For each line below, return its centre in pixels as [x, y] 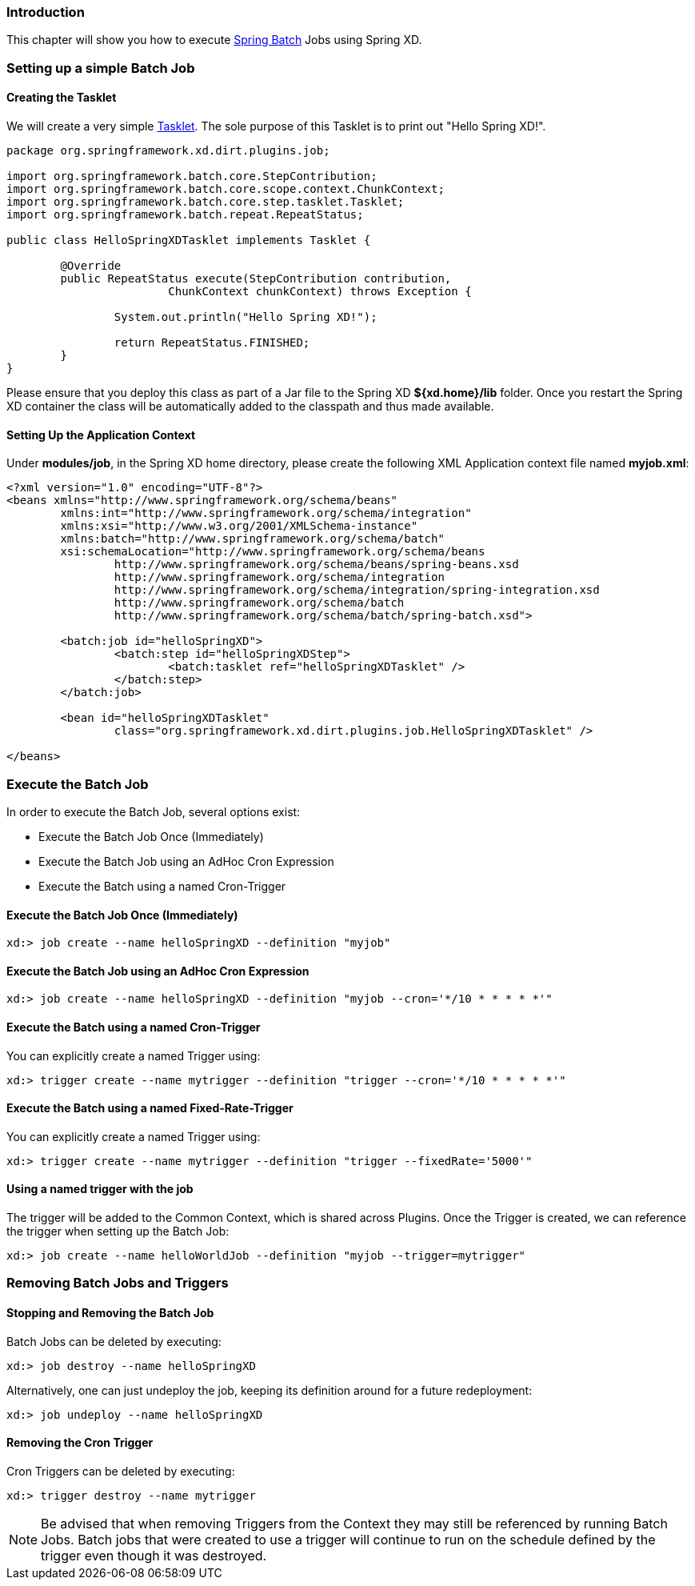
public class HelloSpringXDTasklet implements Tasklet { [189, 240]
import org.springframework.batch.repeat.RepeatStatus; [185, 214]
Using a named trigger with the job [100, 1189]
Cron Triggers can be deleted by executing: [121, 1471]
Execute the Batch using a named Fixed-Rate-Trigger [150, 1108]
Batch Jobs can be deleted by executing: [114, 1341]
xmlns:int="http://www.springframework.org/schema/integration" [266, 513]
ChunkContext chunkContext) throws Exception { [320, 291]
